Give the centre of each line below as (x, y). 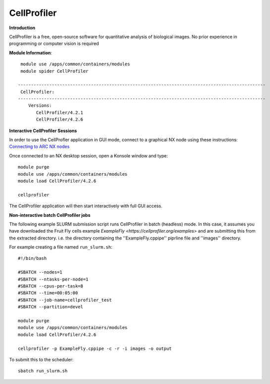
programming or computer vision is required (54, 44)
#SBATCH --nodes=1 (40, 272)
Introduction (22, 28)
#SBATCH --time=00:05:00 (48, 293)
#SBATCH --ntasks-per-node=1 (53, 279)
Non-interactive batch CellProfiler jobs (50, 215)
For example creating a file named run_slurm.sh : (61, 247)
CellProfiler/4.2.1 (60, 112)
